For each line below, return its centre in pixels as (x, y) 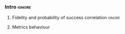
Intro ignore (18, 7)
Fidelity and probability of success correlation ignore (66, 18)
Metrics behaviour (31, 27)
